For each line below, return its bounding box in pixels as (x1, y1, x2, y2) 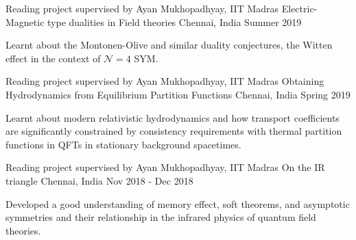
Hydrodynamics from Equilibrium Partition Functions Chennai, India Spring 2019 (5, 87, 351, 101)
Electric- (281, 1, 318, 15)
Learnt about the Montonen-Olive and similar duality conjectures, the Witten (5, 38, 333, 52)
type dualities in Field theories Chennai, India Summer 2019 (47, 14, 302, 29)
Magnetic (5, 14, 45, 29)
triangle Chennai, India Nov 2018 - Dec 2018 (5, 173, 193, 187)
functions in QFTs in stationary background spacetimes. (5, 137, 241, 151)
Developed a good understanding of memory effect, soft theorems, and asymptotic (5, 196, 350, 211)
